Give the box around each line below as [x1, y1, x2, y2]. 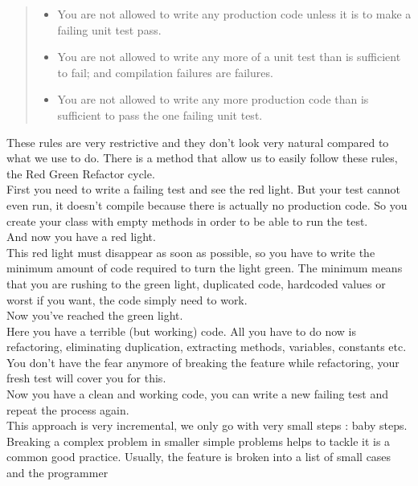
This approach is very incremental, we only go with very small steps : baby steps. [6, 417, 408, 434]
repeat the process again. [6, 401, 129, 418]
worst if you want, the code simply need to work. [6, 291, 248, 308]
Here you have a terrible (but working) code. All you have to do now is [6, 322, 356, 339]
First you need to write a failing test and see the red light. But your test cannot [6, 181, 401, 198]
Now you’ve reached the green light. [6, 307, 183, 324]
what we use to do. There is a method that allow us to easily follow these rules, [6, 149, 398, 166]
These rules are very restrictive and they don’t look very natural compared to [6, 133, 389, 150]
